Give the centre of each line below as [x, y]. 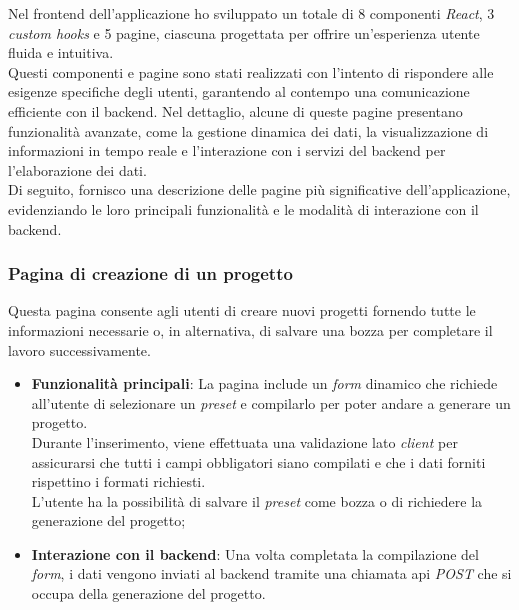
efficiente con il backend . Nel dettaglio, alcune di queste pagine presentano [235, 110]
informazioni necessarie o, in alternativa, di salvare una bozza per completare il [250, 329]
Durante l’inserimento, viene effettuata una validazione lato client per [244, 441]
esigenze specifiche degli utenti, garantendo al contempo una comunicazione [239, 91]
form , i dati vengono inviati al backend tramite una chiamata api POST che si [271, 573]
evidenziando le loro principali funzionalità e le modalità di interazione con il [243, 208]
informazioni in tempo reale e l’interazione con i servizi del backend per [227, 150]
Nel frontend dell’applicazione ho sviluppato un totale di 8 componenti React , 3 [251, 13]
